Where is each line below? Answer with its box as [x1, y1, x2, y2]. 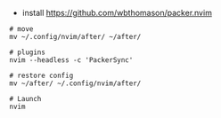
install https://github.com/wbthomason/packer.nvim [21, 8, 212, 18]
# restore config [9, 71, 74, 80]
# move [9, 25, 34, 34]
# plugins [9, 48, 46, 57]
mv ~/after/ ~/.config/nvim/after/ [9, 79, 142, 88]
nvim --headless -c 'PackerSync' [9, 56, 134, 65]
